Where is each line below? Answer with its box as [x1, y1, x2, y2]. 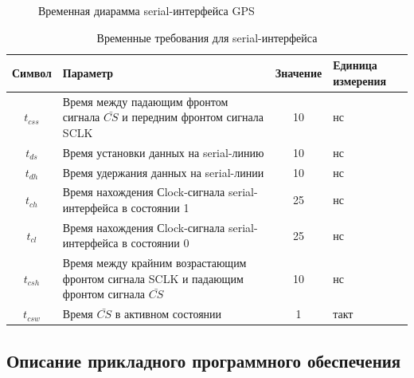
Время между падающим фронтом [62, 93, 228, 109]
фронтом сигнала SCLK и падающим [62, 270, 244, 286]
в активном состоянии [115, 305, 222, 322]
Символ [12, 64, 52, 81]
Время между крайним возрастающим [62, 254, 247, 271]
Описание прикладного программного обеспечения [6, 348, 401, 372]
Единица [333, 57, 377, 73]
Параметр [62, 64, 114, 81]
